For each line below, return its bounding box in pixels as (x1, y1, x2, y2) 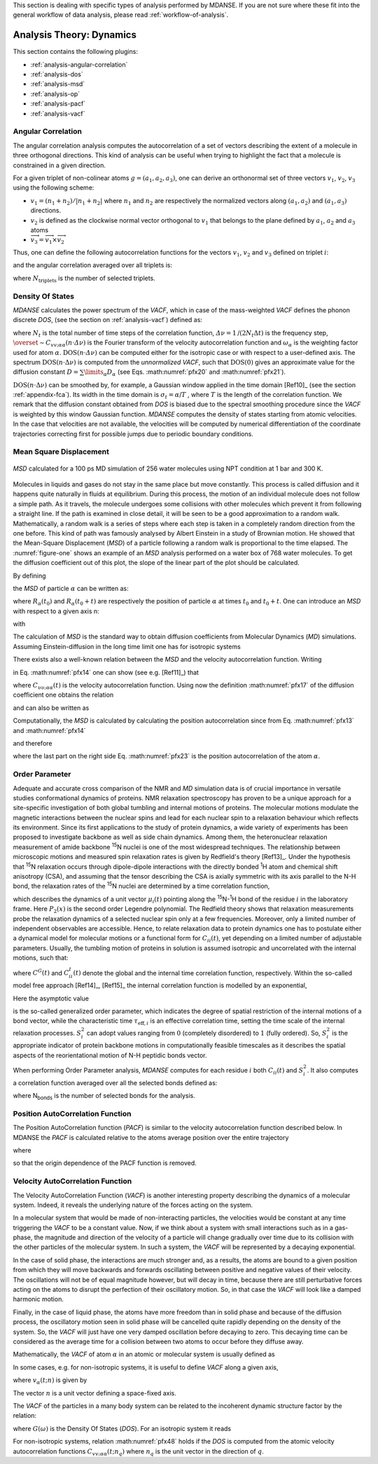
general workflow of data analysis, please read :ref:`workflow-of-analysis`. (13, 11, 229, 19)
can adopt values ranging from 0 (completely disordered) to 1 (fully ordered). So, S (86, 1029, 327, 1037)
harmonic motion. (13, 1295, 64, 1304)
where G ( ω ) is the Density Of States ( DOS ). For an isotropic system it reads (13, 1424, 231, 1432)
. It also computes (307, 1066, 358, 1074)
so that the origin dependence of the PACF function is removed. (13, 1159, 197, 1167)
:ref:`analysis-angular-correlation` (30, 60, 128, 69)
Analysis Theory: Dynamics (13, 29, 136, 41)
